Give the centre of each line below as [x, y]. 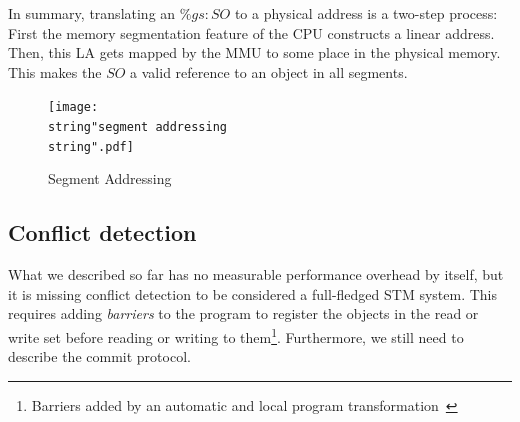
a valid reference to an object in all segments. [269, 71]
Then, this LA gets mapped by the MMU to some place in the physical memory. [254, 52]
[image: [73, 107]
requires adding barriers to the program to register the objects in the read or [243, 313]
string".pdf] [91, 146]
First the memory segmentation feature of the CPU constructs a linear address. [251, 32]
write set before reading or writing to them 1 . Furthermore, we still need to [236, 335]
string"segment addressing [137, 127]
